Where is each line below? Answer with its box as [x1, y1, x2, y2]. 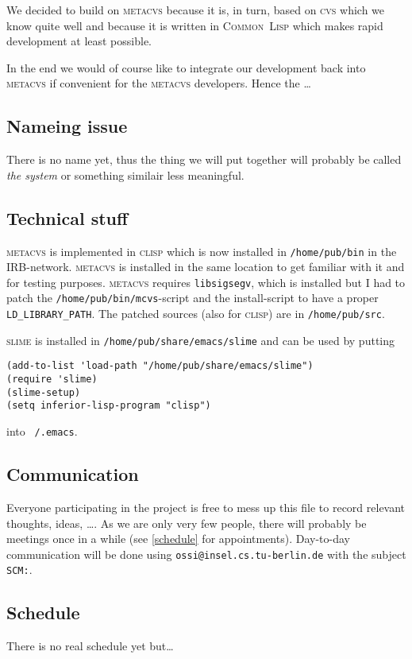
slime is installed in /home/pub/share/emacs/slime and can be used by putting [6, 331, 395, 348]
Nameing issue [6, 114, 128, 138]
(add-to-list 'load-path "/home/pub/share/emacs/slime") [6, 360, 314, 372]
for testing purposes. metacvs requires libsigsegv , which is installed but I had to [6, 273, 406, 290]
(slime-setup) [6, 386, 81, 398]
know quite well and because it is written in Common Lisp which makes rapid [6, 17, 383, 33]
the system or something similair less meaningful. [6, 166, 245, 183]
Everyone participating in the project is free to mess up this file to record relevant [6, 498, 406, 515]
